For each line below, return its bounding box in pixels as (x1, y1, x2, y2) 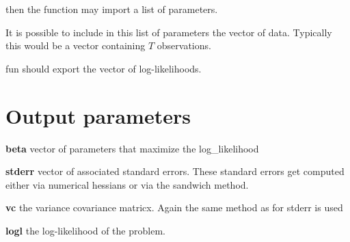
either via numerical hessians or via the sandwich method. (5, 177, 249, 191)
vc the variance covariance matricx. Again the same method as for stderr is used (5, 200, 343, 215)
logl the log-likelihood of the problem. (5, 223, 165, 237)
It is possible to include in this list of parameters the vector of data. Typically (5, 25, 332, 39)
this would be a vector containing (5, 38, 146, 53)
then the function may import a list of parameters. (5, 2, 218, 16)
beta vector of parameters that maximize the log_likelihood (5, 141, 259, 155)
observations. (157, 38, 211, 53)
